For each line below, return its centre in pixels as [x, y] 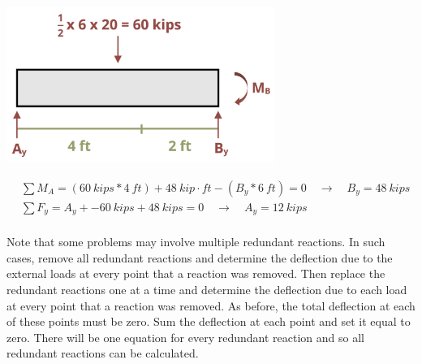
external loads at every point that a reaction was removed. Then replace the [196, 273]
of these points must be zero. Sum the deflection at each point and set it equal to [209, 321]
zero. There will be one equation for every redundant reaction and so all [185, 337]
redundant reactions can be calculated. [103, 353]
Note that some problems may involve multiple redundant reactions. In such [196, 242]
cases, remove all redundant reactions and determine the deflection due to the [200, 257]
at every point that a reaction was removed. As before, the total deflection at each [211, 305]
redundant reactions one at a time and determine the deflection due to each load [207, 289]
